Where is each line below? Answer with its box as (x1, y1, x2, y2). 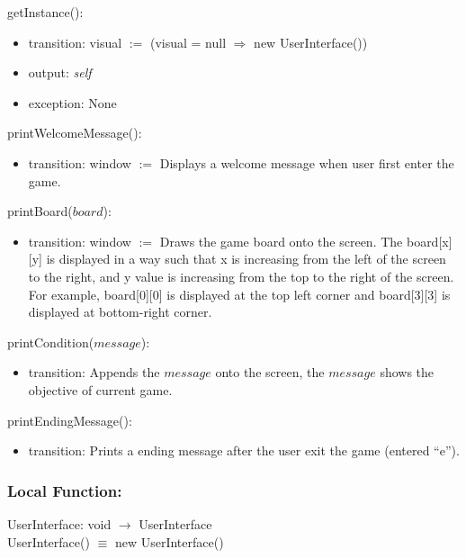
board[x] (406, 231, 453, 250)
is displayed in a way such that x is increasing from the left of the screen (46, 249, 446, 268)
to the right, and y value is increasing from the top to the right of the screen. (28, 266, 454, 285)
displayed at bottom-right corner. (28, 302, 212, 321)
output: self (28, 63, 92, 82)
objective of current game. (28, 380, 173, 399)
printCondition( (7, 332, 94, 351)
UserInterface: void (7, 514, 112, 533)
